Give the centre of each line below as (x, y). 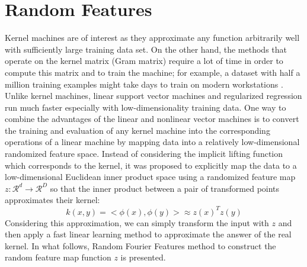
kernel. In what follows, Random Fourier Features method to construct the (140, 245)
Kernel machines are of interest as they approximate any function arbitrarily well (152, 38)
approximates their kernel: (52, 200)
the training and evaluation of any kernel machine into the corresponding (137, 130)
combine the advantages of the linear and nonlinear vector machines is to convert (152, 119)
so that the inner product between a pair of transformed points (165, 188)
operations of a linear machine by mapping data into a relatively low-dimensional (152, 142)
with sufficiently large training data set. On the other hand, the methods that (146, 49)
